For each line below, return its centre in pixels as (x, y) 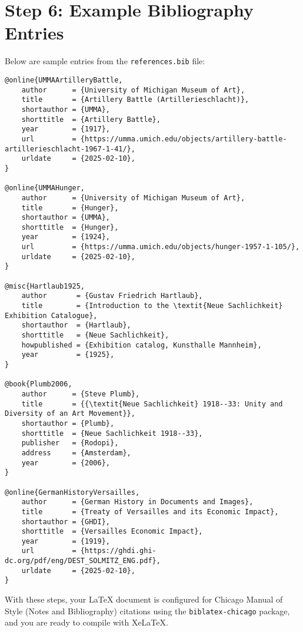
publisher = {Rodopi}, (70, 443)
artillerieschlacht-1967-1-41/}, (70, 149)
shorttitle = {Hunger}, (70, 227)
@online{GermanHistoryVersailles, (72, 492)
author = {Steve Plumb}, (81, 394)
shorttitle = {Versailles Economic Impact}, (112, 532)
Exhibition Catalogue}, (51, 315)
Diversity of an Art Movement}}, (70, 414)
